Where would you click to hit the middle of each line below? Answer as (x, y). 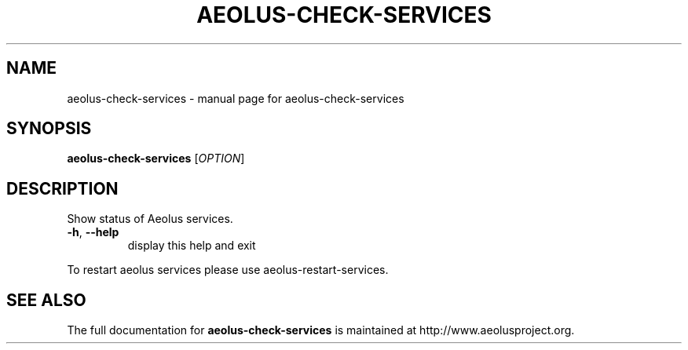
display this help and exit (192, 246)
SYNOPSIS (49, 129)
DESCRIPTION (62, 188)
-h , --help (93, 232)
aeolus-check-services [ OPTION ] (156, 159)
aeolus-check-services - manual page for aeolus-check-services (236, 98)
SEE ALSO (46, 300)
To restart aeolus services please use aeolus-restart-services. (228, 270)
